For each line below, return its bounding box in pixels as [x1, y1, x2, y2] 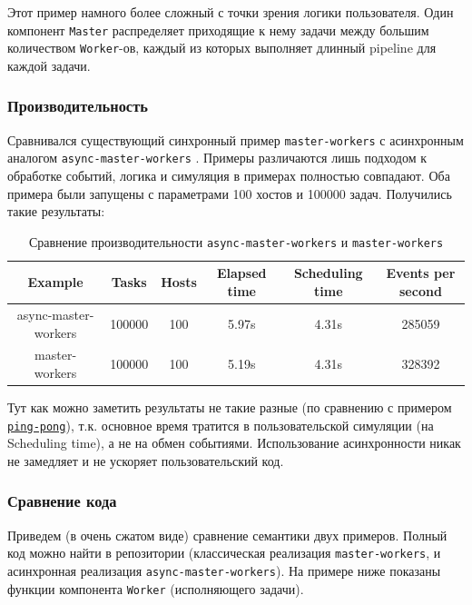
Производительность [7, 94, 148, 117]
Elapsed [216, 263, 267, 283]
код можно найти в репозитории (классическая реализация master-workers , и [7, 543, 441, 562]
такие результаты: [7, 202, 105, 221]
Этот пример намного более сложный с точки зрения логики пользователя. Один [7, 3, 454, 21]
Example [27, 273, 84, 292]
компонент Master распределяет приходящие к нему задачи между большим [7, 20, 429, 39]
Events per [386, 263, 456, 283]
